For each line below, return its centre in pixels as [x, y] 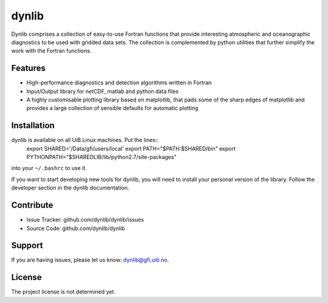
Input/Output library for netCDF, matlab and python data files [102, 91]
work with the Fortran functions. [51, 51]
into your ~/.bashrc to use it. [49, 168]
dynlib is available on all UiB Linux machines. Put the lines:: [85, 140]
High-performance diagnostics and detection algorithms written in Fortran [119, 83]
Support [27, 246]
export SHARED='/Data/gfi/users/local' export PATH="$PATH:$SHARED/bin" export [131, 148]
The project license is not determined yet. [63, 292]
